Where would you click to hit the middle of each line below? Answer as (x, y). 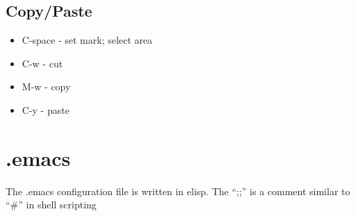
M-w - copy (46, 86)
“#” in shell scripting (51, 205)
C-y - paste (46, 109)
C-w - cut (42, 63)
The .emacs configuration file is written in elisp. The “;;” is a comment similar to (178, 191)
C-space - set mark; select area (87, 40)
